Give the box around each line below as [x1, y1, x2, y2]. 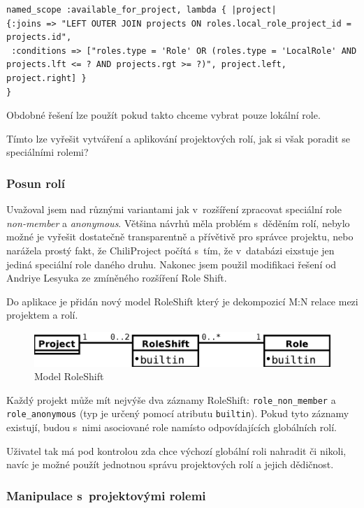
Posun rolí [6, 174, 65, 191]
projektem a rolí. [6, 307, 78, 322]
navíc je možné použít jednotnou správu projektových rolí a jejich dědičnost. [6, 457, 334, 472]
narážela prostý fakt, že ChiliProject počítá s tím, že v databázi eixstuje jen [6, 242, 335, 257]
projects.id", [6, 32, 72, 43]
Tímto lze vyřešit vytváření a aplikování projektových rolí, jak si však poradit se [6, 131, 351, 145]
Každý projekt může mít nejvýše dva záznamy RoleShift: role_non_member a [6, 392, 336, 407]
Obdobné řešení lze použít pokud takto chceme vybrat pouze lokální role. [6, 108, 321, 122]
